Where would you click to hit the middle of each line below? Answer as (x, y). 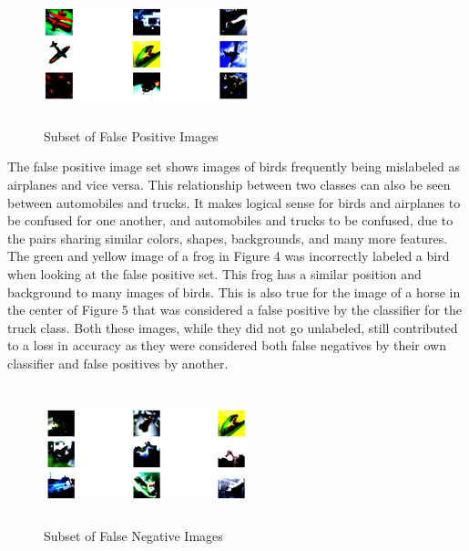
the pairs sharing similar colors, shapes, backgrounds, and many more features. (228, 238)
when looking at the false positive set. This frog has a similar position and (214, 273)
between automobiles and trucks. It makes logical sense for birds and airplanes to (234, 202)
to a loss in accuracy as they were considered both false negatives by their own (227, 345)
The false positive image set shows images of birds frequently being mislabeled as (234, 166)
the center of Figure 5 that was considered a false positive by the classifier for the (234, 310)
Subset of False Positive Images (131, 135)
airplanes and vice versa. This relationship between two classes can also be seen (229, 184)
